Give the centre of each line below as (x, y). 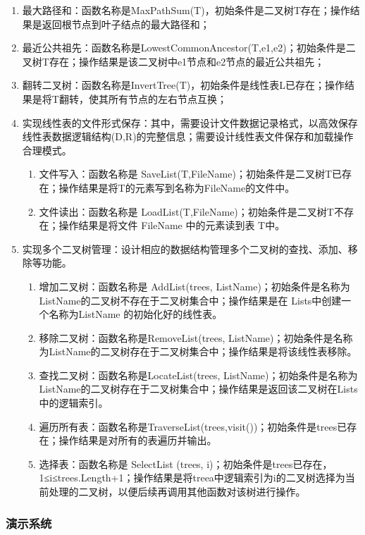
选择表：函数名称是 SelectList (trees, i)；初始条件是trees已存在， (186, 463)
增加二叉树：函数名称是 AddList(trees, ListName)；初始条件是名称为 (194, 286)
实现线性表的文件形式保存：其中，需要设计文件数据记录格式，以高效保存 (190, 122)
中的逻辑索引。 (74, 403)
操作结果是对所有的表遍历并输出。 (138, 440)
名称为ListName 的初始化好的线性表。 (136, 314)
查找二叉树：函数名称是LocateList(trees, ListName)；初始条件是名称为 (198, 375)
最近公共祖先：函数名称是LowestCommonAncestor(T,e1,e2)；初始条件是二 (189, 48)
